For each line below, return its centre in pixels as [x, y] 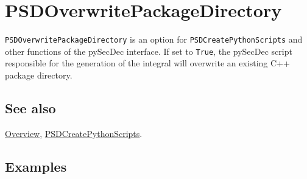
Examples [36, 166]
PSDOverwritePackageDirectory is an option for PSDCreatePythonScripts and [154, 39]
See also [30, 108]
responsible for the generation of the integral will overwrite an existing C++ [147, 63]
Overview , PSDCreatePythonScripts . [74, 133]
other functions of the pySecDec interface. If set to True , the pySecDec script [149, 51]
